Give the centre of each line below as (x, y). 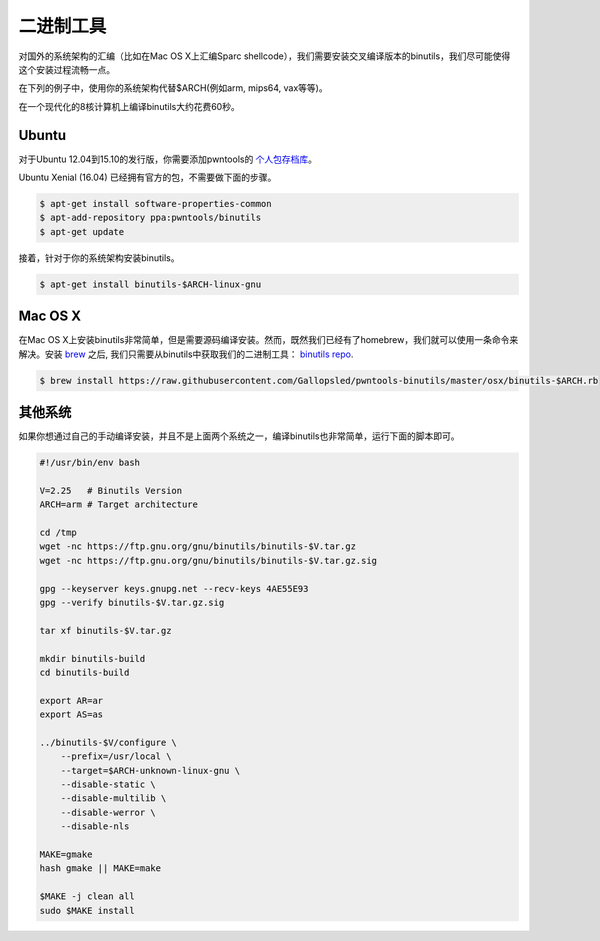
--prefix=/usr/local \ (116, 756)
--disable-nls (95, 826)
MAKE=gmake (66, 854)
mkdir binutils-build (92, 658)
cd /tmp (58, 533)
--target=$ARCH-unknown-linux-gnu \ (150, 770)
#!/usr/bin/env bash (89, 463)
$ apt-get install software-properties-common (155, 203)
